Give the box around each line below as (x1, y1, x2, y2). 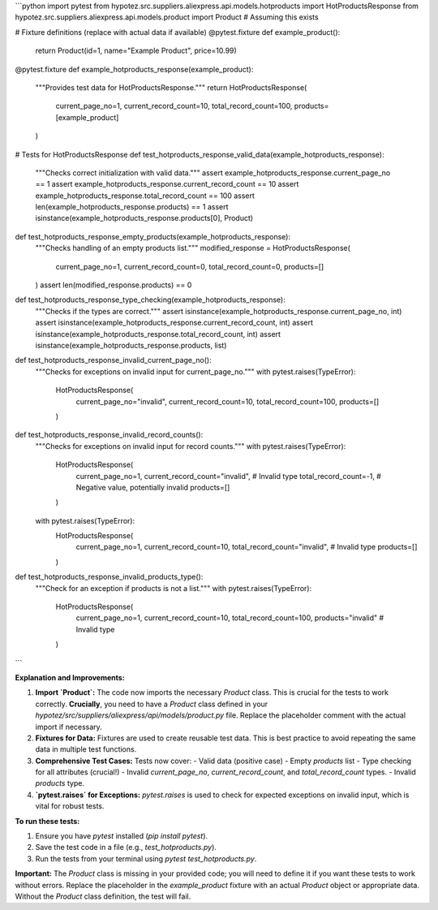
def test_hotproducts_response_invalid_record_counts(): (15, 430, 204, 440)
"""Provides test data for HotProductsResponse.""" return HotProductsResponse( (35, 82, 307, 93)
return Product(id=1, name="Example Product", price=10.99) (35, 45, 237, 56)
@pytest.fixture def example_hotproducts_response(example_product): (15, 64, 254, 74)
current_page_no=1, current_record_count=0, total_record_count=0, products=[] (55, 261, 324, 271)
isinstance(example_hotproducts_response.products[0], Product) (35, 213, 254, 223)
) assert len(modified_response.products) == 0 (35, 280, 192, 290)
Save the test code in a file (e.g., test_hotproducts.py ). (35, 843, 217, 852)
